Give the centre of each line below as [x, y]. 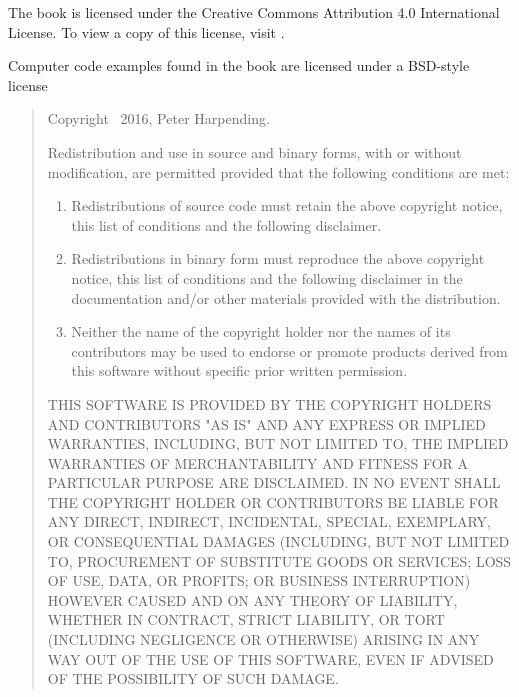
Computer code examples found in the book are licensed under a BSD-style [239, 65]
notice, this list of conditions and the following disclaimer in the [267, 277]
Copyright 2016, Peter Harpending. [158, 118]
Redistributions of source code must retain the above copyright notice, [287, 205]
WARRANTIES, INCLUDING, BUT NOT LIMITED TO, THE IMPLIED [278, 443]
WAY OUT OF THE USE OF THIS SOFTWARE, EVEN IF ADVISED [270, 658]
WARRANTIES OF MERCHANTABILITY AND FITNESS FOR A [257, 462]
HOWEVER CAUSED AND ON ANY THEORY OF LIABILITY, [252, 599]
